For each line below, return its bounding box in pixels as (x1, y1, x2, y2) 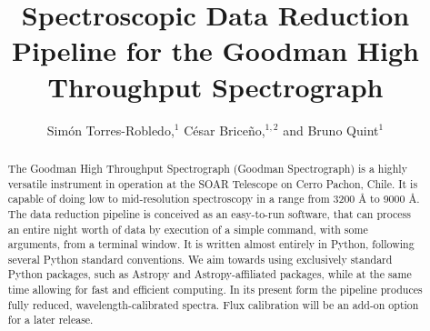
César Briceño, (184, 120, 265, 139)
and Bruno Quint (283, 120, 379, 139)
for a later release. (7, 312, 94, 327)
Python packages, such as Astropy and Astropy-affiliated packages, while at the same (7, 266, 412, 282)
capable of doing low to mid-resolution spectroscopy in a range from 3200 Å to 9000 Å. (7, 191, 420, 206)
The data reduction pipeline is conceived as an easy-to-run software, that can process (7, 206, 411, 221)
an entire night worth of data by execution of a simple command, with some (7, 221, 368, 236)
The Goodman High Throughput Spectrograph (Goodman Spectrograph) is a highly (7, 160, 407, 176)
